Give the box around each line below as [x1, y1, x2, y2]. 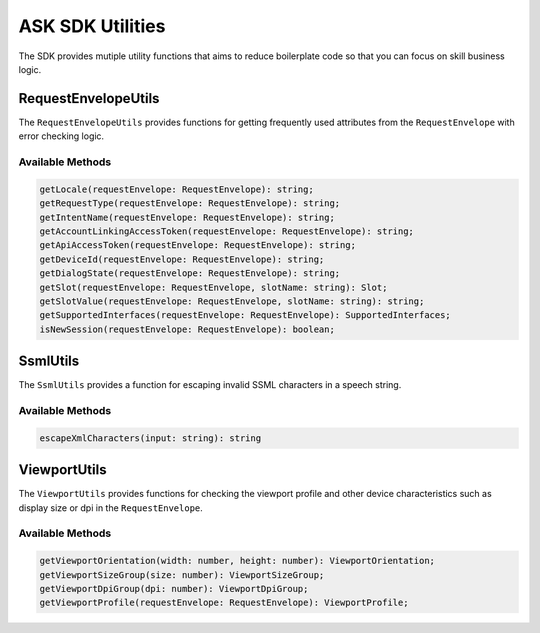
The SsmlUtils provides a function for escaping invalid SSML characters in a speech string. [18, 379, 402, 391]
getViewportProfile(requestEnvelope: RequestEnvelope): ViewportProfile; [39, 597, 409, 609]
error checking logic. [18, 130, 105, 142]
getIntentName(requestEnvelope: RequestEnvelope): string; [39, 211, 335, 223]
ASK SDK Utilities [18, 15, 166, 37]
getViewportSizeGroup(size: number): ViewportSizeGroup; [39, 569, 325, 580]
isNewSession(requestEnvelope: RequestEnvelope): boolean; [39, 323, 335, 335]
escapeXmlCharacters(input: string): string [39, 432, 262, 444]
